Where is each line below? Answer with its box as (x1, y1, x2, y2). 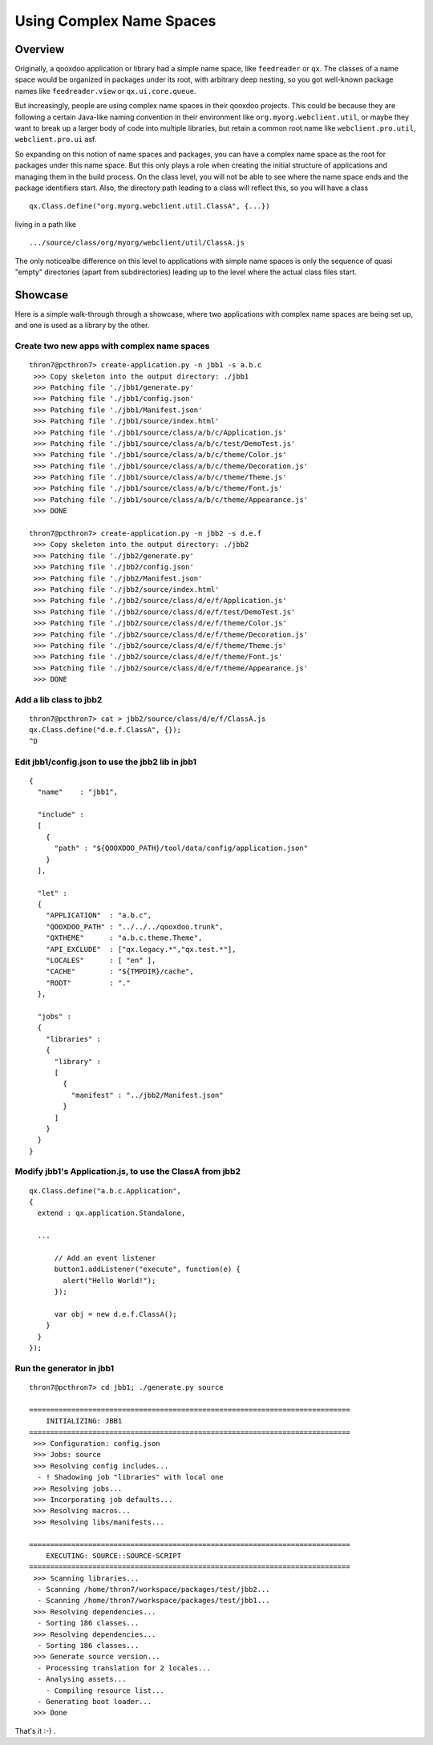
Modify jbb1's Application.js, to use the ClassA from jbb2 (14, 1166, 241, 1177)
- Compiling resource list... (45, 1686, 164, 1695)
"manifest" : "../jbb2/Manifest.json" (71, 1091, 224, 1099)
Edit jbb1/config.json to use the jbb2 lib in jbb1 (14, 756, 196, 767)
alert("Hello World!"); (63, 1276, 156, 1285)
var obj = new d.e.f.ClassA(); (54, 1310, 178, 1318)
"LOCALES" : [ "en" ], (45, 956, 156, 966)
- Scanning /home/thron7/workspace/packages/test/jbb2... (37, 1585, 270, 1594)
